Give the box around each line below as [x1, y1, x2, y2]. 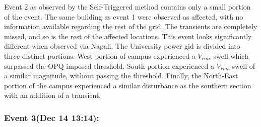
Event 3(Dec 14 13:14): [4, 111, 99, 123]
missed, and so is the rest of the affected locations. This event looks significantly [4, 31, 252, 41]
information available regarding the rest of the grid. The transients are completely [4, 21, 257, 32]
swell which [213, 50, 248, 61]
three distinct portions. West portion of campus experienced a [4, 50, 195, 61]
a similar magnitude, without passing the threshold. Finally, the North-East [4, 70, 238, 81]
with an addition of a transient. [4, 90, 101, 100]
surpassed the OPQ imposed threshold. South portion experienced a [4, 60, 214, 71]
